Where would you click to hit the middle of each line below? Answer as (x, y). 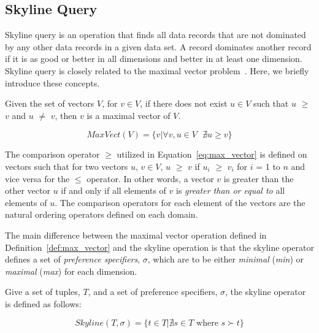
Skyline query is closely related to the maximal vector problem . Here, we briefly (157, 70)
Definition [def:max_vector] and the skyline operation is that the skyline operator (159, 247)
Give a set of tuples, (43, 292)
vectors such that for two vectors (67, 166)
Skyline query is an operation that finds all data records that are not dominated (156, 35)
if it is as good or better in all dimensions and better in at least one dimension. (154, 59)
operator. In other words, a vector (150, 178)
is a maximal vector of (129, 115)
